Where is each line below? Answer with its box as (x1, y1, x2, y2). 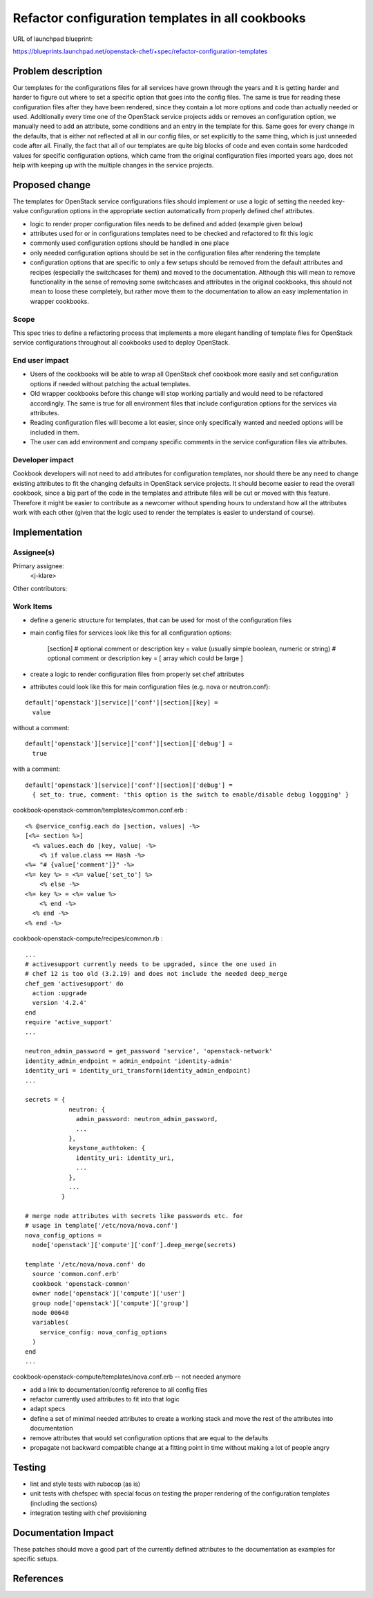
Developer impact (12, 455, 74, 464)
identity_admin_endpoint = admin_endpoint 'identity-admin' (25, 1057, 233, 1065)
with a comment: (12, 765, 61, 773)
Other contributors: (12, 584, 68, 592)
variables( (32, 1318, 69, 1327)
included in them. (30, 428, 79, 436)
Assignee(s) (12, 547, 55, 557)
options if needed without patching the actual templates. (30, 379, 191, 388)
